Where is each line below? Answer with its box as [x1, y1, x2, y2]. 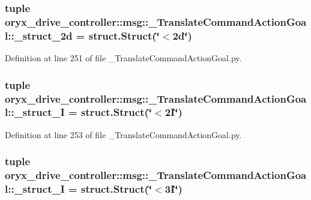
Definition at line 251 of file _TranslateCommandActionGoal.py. [5, 52, 242, 64]
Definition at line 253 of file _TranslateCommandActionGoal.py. [5, 128, 242, 141]
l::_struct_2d [5, 28, 73, 43]
